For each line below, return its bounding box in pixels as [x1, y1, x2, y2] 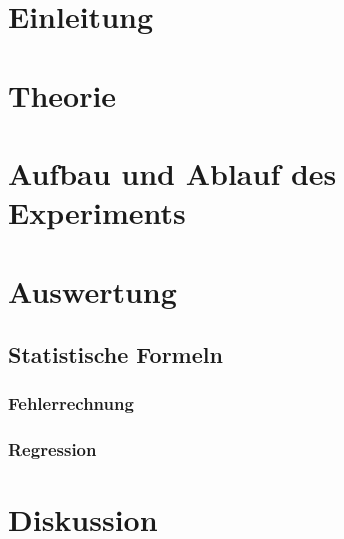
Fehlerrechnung [8, 391, 134, 416]
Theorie [8, 74, 117, 115]
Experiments [8, 192, 186, 233]
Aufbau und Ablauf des [8, 152, 337, 193]
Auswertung [8, 270, 177, 311]
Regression [8, 437, 97, 462]
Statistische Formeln [8, 339, 223, 370]
